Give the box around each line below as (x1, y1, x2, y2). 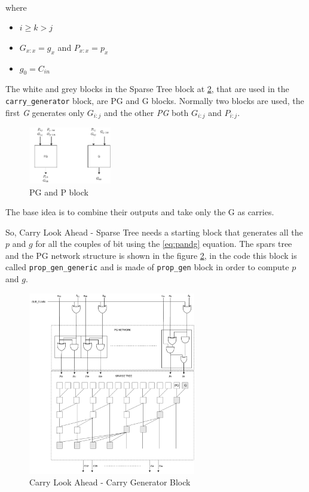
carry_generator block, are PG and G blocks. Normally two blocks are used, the (5, 94, 304, 106)
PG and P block (29, 185, 88, 198)
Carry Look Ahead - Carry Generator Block (29, 476, 191, 488)
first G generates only (5, 106, 85, 118)
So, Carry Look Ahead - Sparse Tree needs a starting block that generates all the (5, 225, 303, 238)
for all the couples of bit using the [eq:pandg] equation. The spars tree (35, 237, 292, 250)
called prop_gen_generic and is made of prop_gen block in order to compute (5, 261, 289, 273)
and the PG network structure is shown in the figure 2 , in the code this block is (5, 249, 297, 261)
